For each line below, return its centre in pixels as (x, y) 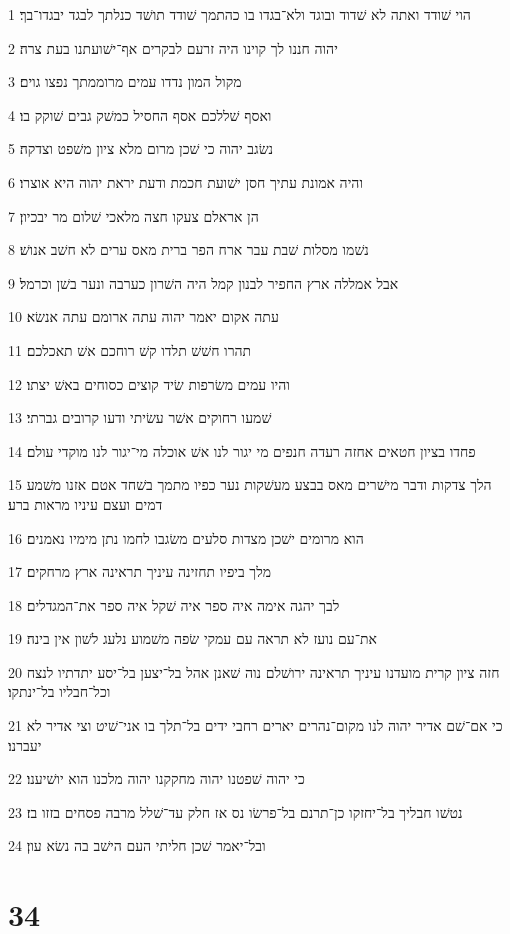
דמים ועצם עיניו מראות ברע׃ (85, 503)
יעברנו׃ (25, 744)
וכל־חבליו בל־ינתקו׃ (59, 691)
